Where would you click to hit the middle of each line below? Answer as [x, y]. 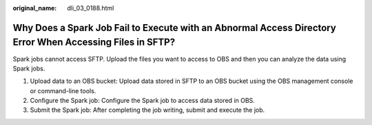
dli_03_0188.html [91, 8]
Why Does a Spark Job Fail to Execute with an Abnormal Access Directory [175, 28]
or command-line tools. [63, 90]
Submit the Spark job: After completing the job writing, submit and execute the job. [147, 110]
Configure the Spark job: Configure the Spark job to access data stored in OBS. [142, 101]
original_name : [35, 8]
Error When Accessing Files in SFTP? [94, 42]
